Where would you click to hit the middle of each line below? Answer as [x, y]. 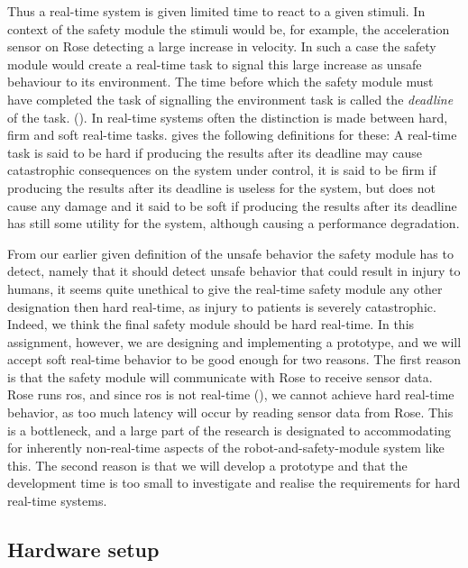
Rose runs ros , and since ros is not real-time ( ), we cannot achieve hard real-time [231, 394]
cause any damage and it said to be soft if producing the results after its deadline [232, 205]
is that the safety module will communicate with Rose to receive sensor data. [220, 376]
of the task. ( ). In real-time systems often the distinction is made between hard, [228, 117]
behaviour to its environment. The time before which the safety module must [220, 82]
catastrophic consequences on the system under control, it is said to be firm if [222, 170]
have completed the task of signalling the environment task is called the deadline [230, 99]
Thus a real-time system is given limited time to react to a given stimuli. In [216, 11]
